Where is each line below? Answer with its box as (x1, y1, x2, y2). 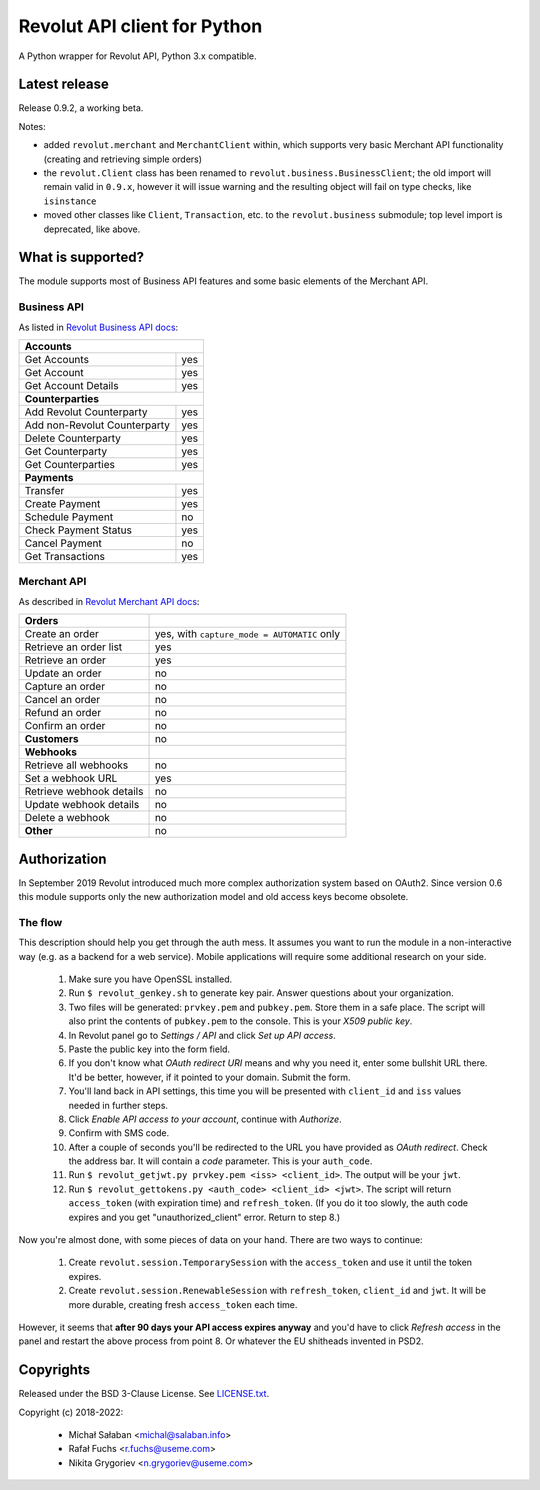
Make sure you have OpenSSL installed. (68, 973, 233, 985)
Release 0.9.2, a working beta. (18, 102, 144, 114)
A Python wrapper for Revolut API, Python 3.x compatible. (18, 50, 257, 62)
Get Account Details (24, 379, 119, 393)
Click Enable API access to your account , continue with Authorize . (68, 1113, 342, 1125)
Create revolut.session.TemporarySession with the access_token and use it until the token (68, 1256, 473, 1269)
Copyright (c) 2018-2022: (18, 1406, 124, 1418)
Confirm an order (24, 719, 106, 733)
